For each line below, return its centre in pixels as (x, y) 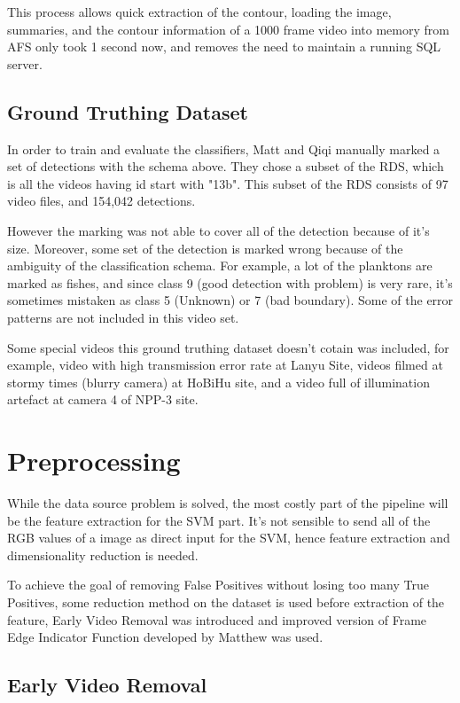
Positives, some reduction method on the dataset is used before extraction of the (226, 601)
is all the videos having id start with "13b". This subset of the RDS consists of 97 (228, 183)
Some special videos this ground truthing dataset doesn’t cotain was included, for (228, 347)
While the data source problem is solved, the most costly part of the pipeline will (228, 503)
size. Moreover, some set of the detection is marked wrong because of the (205, 248)
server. (25, 63)
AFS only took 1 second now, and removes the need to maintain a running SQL (224, 47)
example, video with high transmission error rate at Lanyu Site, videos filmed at (225, 365)
